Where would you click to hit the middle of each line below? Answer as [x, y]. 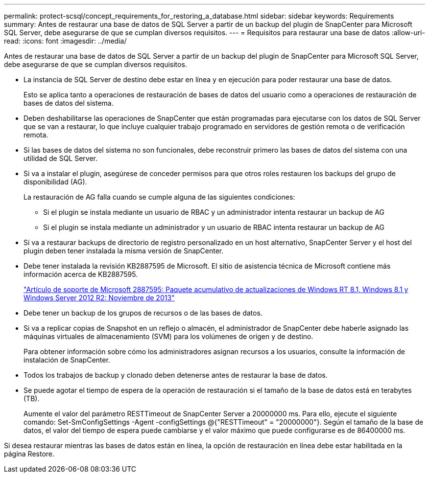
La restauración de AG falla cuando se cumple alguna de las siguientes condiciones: [159, 197]
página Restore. [29, 454]
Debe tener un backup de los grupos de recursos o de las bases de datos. [143, 313]
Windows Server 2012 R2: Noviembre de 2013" [99, 298]
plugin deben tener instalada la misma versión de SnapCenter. [124, 251]
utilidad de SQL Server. [61, 158]
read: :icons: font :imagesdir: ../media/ [65, 41]
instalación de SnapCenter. [67, 360]
